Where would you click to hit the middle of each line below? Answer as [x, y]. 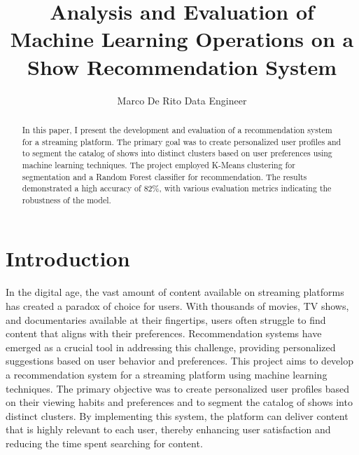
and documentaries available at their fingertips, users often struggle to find [166, 319]
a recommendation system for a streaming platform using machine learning [167, 374]
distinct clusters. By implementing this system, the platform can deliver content [177, 415]
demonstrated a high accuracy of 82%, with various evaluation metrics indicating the [177, 188]
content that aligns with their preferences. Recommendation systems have [164, 333]
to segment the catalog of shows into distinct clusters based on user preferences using [177, 153]
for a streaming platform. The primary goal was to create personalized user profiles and [182, 141]
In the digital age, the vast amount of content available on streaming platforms [175, 292]
